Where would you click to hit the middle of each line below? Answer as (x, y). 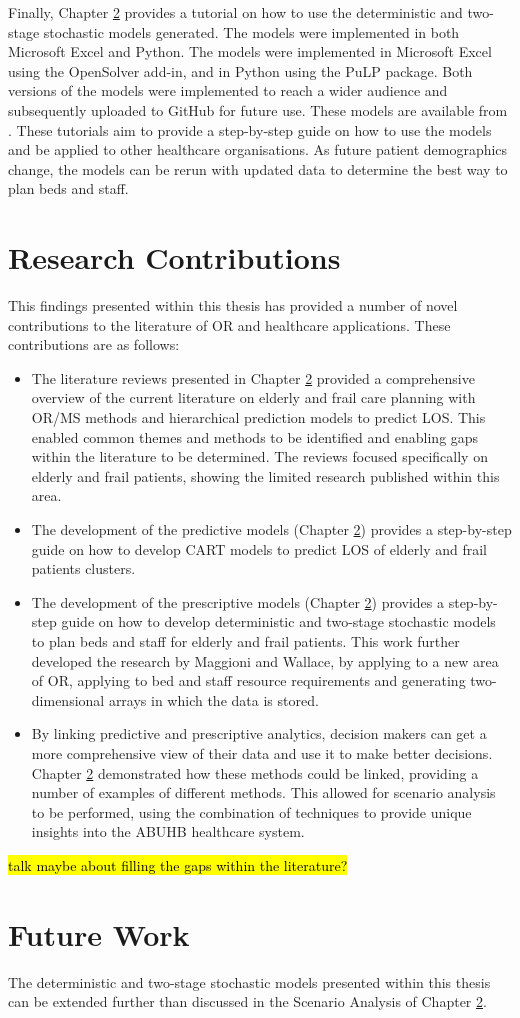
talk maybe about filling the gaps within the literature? (178, 864)
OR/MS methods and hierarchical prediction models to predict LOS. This (258, 417)
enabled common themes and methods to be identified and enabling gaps (255, 436)
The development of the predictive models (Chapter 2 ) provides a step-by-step (271, 529)
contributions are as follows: (94, 344)
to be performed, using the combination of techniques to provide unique (251, 811)
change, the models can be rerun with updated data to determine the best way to (258, 168)
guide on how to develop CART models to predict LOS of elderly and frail (259, 548)
